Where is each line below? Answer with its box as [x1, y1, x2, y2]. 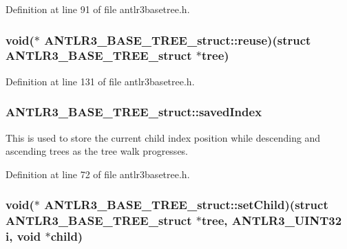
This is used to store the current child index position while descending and [6, 130, 321, 144]
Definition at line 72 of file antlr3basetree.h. [6, 166, 190, 181]
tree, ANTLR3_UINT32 [201, 212, 342, 229]
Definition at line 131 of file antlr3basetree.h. [6, 74, 195, 88]
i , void [6, 228, 41, 245]
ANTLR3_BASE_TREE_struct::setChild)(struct [44, 196, 328, 213]
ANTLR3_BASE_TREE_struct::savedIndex [6, 103, 262, 120]
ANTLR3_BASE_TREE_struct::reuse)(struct [44, 31, 311, 48]
